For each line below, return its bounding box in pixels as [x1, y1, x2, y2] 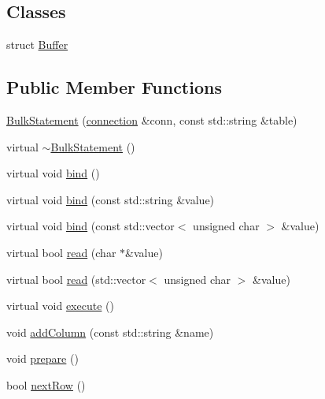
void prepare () [6, 350, 79, 367]
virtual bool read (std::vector [6, 270, 146, 287]
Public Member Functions [6, 75, 222, 99]
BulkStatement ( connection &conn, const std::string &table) [6, 112, 297, 128]
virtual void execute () [6, 297, 114, 314]
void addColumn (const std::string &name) [6, 323, 214, 340]
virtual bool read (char [6, 244, 116, 260]
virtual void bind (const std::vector [6, 218, 175, 234]
